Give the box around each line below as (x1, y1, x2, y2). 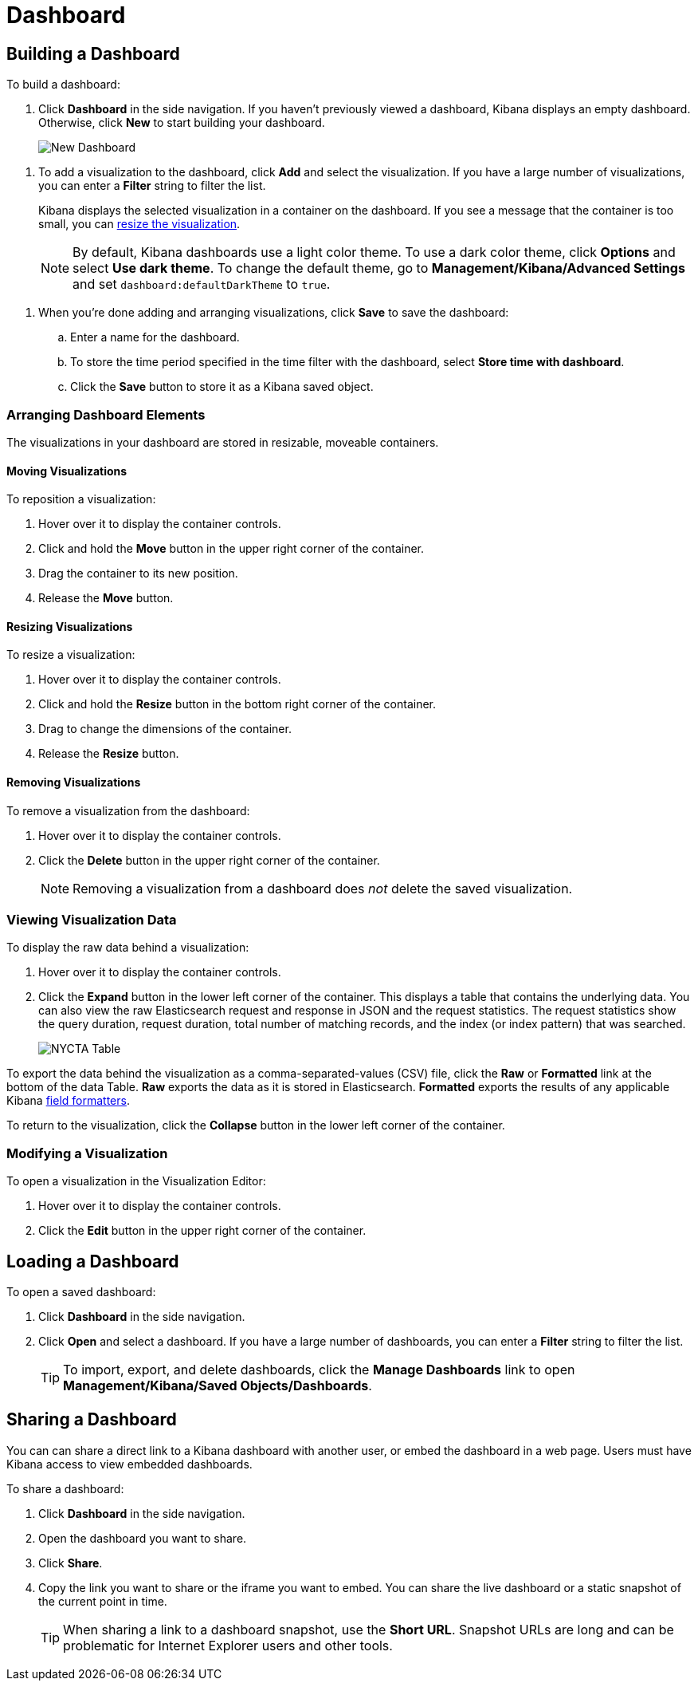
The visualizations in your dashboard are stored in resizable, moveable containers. (6, 435, 439, 449)
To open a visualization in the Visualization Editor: (6, 1174, 266, 1188)
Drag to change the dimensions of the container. (38, 722, 292, 736)
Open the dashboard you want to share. (38, 1531, 247, 1545)
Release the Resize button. (38, 747, 179, 761)
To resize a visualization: (6, 648, 135, 662)
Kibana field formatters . (6, 1094, 130, 1108)
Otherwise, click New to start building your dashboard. (38, 116, 325, 130)
